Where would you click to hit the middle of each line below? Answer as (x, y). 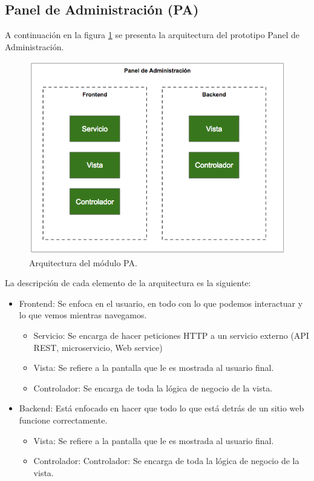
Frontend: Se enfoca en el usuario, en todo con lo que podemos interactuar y (161, 303)
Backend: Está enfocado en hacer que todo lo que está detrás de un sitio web (162, 408)
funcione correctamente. (63, 420)
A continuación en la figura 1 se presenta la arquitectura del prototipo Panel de (152, 35)
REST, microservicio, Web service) (98, 347)
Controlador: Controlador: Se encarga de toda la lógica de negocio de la (166, 461)
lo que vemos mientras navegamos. (83, 315)
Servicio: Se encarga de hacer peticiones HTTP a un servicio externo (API (171, 335)
